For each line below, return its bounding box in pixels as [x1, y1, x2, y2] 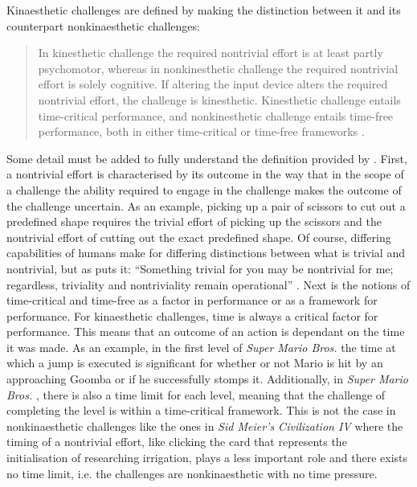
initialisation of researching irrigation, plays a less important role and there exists [6, 449, 407, 466]
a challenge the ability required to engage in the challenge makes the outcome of [6, 181, 402, 198]
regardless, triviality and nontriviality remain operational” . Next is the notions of [6, 276, 411, 293]
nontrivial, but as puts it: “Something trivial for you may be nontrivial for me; [6, 260, 394, 276]
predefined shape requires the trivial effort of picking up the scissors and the [6, 213, 382, 230]
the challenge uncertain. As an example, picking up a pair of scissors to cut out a [6, 197, 406, 214]
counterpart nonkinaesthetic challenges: [6, 17, 200, 34]
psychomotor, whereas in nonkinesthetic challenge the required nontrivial [38, 59, 399, 76]
